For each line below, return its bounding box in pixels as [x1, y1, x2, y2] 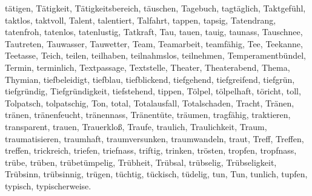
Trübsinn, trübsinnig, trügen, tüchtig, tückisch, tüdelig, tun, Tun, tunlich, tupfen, [5, 168, 308, 180]
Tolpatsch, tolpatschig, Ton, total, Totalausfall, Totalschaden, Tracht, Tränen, [5, 96, 294, 109]
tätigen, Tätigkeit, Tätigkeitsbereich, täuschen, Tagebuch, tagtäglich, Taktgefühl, [5, 2, 306, 14]
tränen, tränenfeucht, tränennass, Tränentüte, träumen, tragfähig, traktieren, [5, 108, 291, 121]
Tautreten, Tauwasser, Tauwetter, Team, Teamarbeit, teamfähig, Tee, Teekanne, [5, 37, 303, 50]
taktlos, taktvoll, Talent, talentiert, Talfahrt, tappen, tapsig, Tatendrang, [5, 13, 276, 26]
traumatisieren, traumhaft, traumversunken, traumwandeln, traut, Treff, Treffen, [5, 132, 304, 145]
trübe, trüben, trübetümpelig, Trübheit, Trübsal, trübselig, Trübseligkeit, [5, 155, 277, 168]
